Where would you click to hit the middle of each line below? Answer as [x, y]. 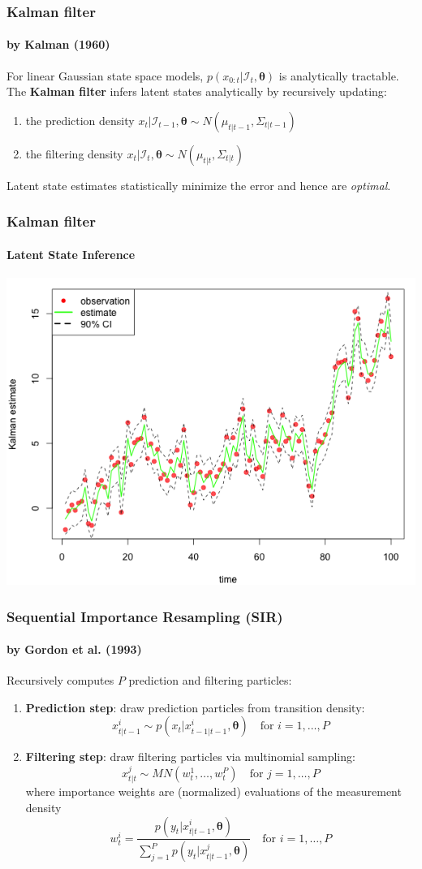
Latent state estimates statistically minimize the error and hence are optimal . [199, 185]
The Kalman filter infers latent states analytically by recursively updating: [197, 91]
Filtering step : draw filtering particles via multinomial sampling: [190, 757]
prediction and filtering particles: [210, 680]
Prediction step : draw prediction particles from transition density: [195, 707]
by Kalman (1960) [58, 44]
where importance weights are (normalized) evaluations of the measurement [213, 791]
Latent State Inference [71, 254]
